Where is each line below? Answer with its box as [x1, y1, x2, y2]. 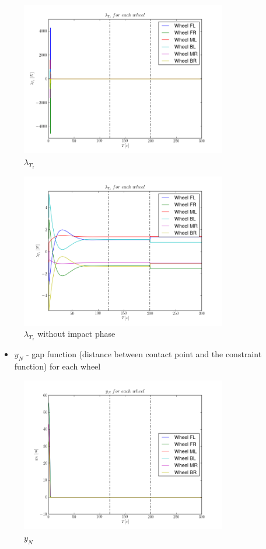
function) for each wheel [14, 360, 101, 372]
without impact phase [37, 327, 116, 340]
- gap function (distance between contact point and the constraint [26, 348, 262, 360]
